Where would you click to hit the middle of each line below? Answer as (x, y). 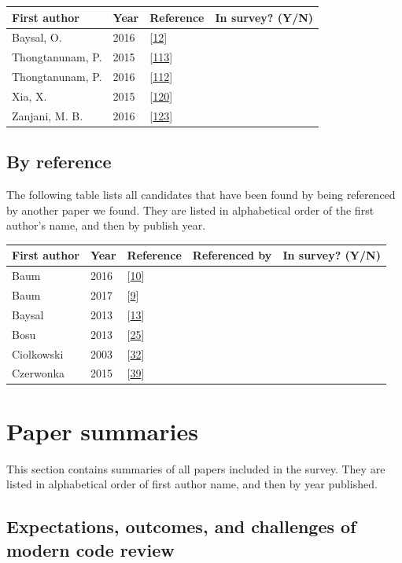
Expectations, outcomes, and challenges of (181, 526)
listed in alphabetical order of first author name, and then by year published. (192, 484)
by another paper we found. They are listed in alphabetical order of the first (190, 210)
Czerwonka (38, 373)
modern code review (90, 549)
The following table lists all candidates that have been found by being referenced (201, 195)
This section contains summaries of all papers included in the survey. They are (196, 468)
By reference (59, 162)
